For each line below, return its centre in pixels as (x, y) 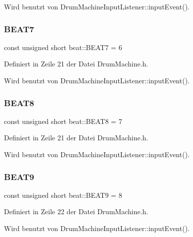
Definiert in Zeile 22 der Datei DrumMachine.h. (76, 211)
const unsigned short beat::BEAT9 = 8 (63, 195)
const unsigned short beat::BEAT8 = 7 (63, 121)
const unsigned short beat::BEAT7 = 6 (63, 47)
